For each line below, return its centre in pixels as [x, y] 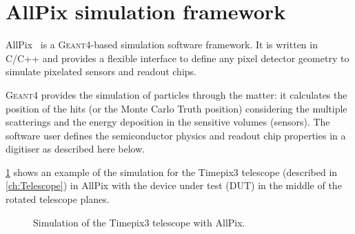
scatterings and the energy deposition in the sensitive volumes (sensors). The [168, 122]
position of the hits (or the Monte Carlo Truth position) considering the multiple [176, 108]
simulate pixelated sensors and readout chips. [101, 71]
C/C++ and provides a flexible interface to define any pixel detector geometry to [177, 58]
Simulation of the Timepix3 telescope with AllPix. [139, 222]
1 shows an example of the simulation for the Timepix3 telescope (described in [172, 172]
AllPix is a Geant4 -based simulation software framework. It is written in [162, 45]
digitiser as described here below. [75, 149]
